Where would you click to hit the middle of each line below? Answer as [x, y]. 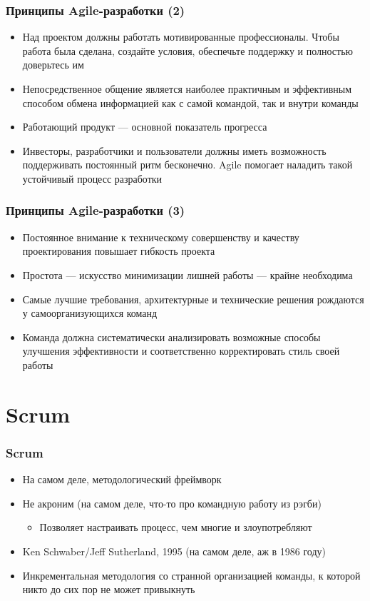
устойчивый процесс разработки [92, 178]
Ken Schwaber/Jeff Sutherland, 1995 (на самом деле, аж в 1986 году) [174, 551]
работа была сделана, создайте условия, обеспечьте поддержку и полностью [188, 50]
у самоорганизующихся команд [90, 313]
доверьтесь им [53, 65]
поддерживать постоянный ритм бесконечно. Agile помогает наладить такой [187, 165]
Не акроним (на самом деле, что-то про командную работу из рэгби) [172, 503]
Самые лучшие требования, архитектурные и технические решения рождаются [193, 299]
